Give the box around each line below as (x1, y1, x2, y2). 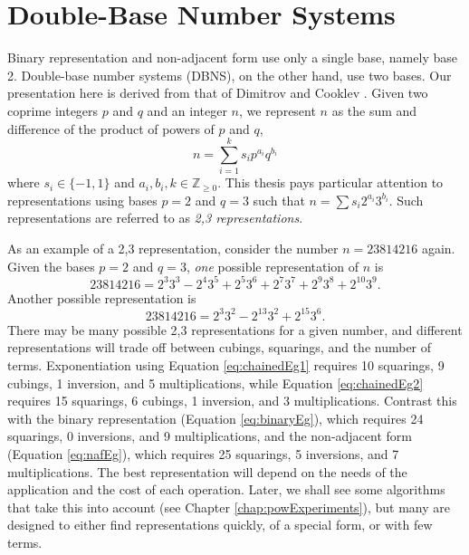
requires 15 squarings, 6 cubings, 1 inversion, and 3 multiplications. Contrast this (7, 391, 457, 410)
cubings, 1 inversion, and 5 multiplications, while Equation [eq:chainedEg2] (7, 373, 424, 392)
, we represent (239, 100, 316, 120)
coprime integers (7, 100, 99, 120)
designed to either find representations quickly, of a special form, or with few (7, 515, 433, 534)
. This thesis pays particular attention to (217, 173, 444, 192)
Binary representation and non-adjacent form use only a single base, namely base (7, 48, 457, 67)
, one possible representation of (186, 256, 359, 275)
